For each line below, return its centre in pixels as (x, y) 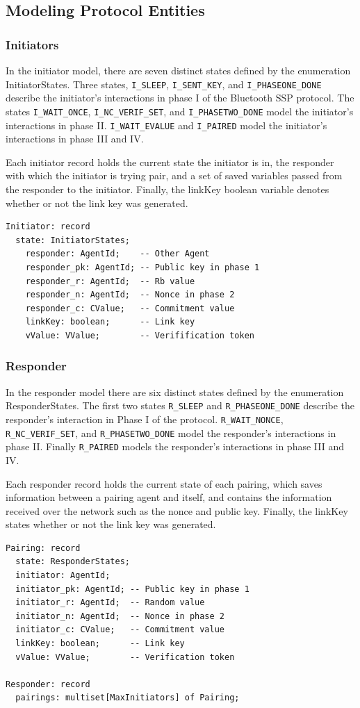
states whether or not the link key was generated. (111, 524)
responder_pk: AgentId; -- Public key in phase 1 (142, 267)
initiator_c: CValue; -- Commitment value (120, 630)
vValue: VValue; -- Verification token (125, 657)
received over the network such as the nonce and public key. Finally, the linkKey (177, 510)
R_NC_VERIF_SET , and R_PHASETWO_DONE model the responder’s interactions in (171, 433)
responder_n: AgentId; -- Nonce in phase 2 (130, 295)
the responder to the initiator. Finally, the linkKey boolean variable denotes (167, 189)
